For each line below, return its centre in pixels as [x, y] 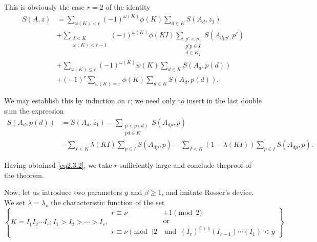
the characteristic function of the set [108, 202]
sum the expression [34, 110]
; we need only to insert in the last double [196, 101]
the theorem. [24, 175]
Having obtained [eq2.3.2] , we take [58, 165]
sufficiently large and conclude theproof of [186, 165]
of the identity [128, 7]
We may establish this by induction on [65, 101]
